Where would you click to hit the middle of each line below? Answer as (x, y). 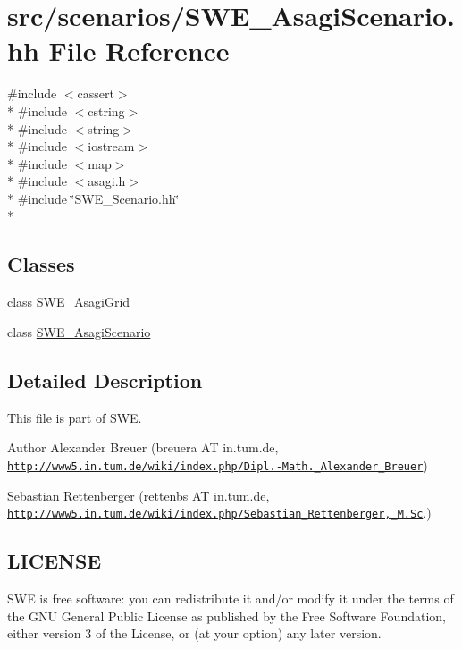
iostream (111, 146)
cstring (106, 110)
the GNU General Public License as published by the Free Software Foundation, (227, 615)
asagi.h (107, 181)
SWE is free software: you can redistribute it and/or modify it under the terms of (231, 598)
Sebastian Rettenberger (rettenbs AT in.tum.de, (139, 495)
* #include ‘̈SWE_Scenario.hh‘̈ (93, 198)
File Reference (139, 51)
